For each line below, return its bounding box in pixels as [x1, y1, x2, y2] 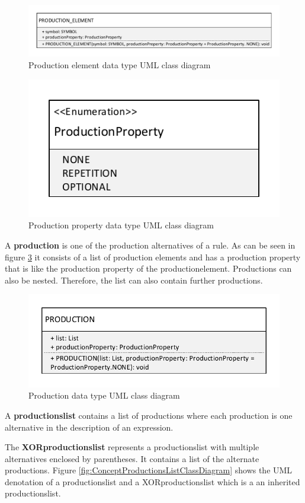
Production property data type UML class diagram [28, 219, 214, 231]
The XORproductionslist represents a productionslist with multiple [5, 441, 259, 453]
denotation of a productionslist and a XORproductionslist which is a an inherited [5, 475, 300, 488]
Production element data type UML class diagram [28, 58, 211, 71]
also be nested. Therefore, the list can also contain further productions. [5, 273, 263, 286]
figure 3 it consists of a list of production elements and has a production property [5, 250, 301, 263]
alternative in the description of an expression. [5, 421, 174, 433]
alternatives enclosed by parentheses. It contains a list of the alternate [5, 452, 259, 464]
